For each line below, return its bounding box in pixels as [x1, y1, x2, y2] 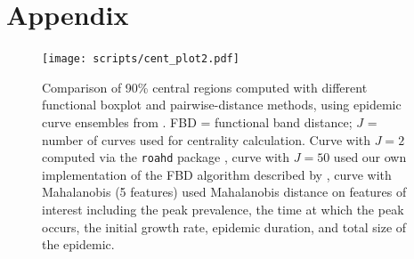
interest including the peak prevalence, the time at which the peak [42, 200, 404, 218]
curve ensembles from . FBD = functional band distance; [42, 112, 353, 131]
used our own [333, 148, 407, 166]
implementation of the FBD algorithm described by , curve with [42, 165, 392, 183]
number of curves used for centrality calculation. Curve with [42, 130, 371, 149]
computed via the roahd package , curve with [42, 148, 290, 166]
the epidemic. [42, 235, 115, 254]
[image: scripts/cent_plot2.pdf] [42, 53, 239, 66]
